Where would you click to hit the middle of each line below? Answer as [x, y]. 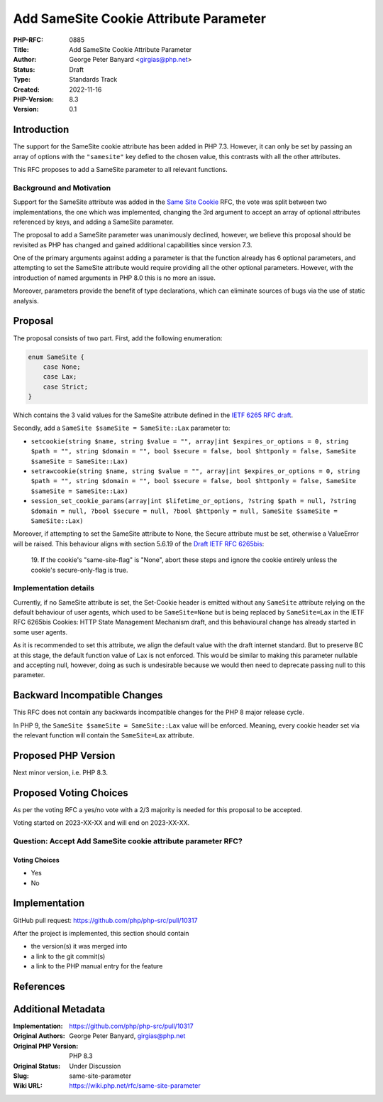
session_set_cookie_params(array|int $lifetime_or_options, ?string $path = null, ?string [194, 501]
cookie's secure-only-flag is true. [79, 570]
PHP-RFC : [28, 40]
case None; [62, 367]
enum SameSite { [56, 357]
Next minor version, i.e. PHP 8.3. [60, 772]
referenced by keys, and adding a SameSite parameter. [93, 222]
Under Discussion [95, 1066]
